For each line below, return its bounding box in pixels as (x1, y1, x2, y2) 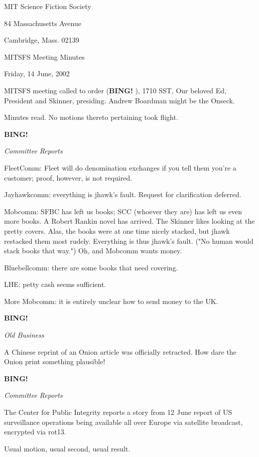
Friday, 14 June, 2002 (4, 68, 70, 79)
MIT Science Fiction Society (4, 1, 91, 11)
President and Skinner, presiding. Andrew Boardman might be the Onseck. (4, 95, 235, 105)
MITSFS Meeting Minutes (4, 51, 85, 62)
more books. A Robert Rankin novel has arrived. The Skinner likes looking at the (4, 216, 255, 226)
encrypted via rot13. (4, 426, 66, 437)
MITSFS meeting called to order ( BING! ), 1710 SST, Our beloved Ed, (4, 85, 226, 95)
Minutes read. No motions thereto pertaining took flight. (4, 112, 178, 122)
